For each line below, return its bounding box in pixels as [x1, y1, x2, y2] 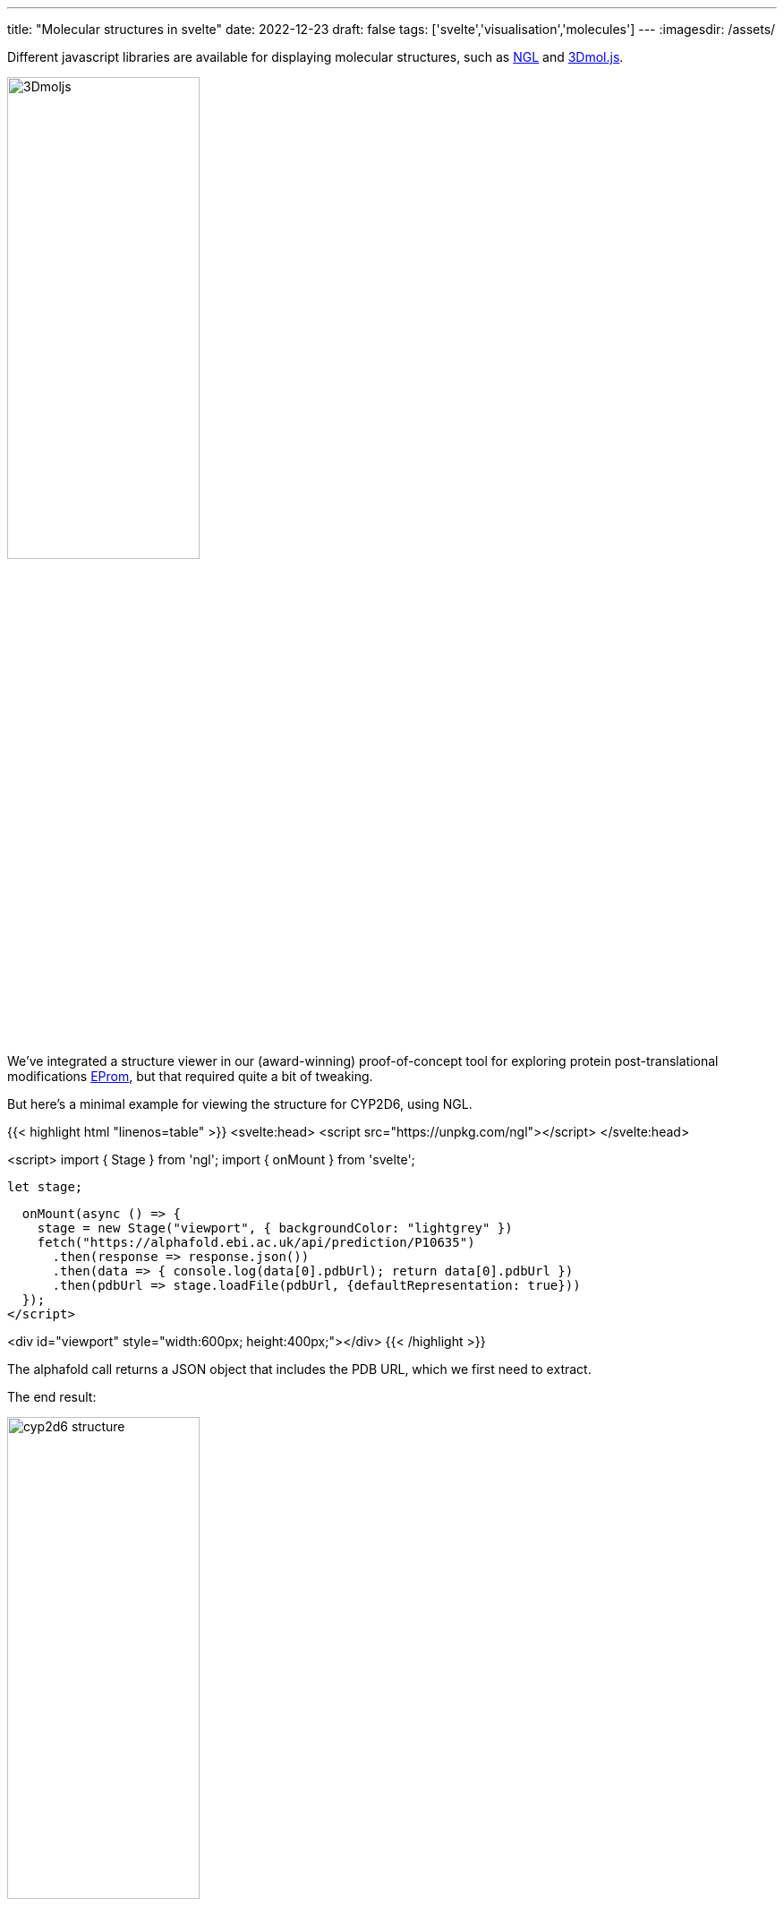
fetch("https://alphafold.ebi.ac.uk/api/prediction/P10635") [37, 1235, 475, 1249]
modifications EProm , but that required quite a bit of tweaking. [7, 1069, 373, 1084]
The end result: [7, 1389, 97, 1404]
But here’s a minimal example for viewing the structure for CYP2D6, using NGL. [7, 1096, 473, 1112]
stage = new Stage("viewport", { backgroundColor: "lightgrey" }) [37, 1221, 513, 1235]
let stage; [7, 1180, 83, 1194]
